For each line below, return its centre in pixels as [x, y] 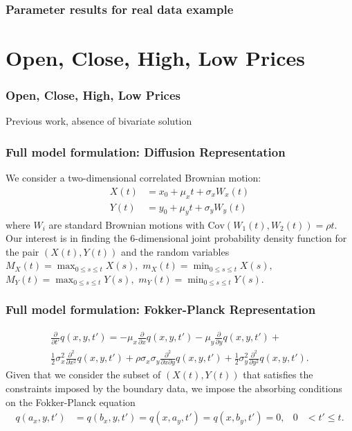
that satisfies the [278, 375]
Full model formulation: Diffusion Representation [146, 151]
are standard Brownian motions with [127, 224]
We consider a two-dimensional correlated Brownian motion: [133, 178]
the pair [22, 251]
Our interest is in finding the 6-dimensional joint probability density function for [176, 238]
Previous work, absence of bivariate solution [99, 121]
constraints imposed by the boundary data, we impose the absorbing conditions [174, 388]
